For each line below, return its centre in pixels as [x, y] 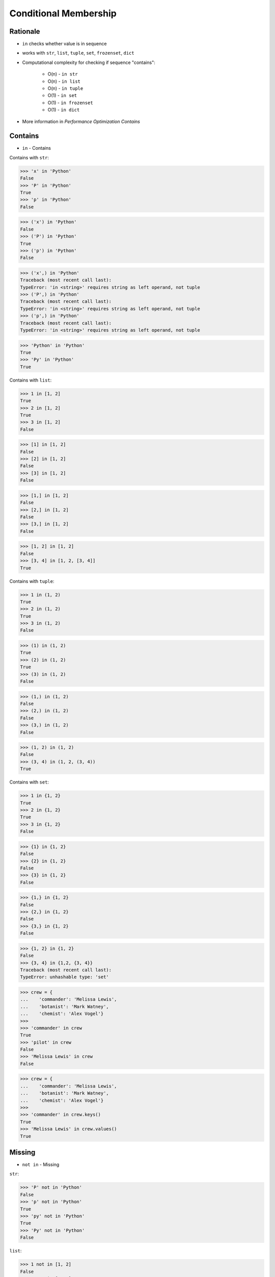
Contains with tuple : [32, 581]
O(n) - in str [63, 74]
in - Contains [36, 148]
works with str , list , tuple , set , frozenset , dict [78, 53]
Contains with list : [31, 380]
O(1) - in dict [64, 110]
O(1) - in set [62, 96]
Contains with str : [29, 157]
